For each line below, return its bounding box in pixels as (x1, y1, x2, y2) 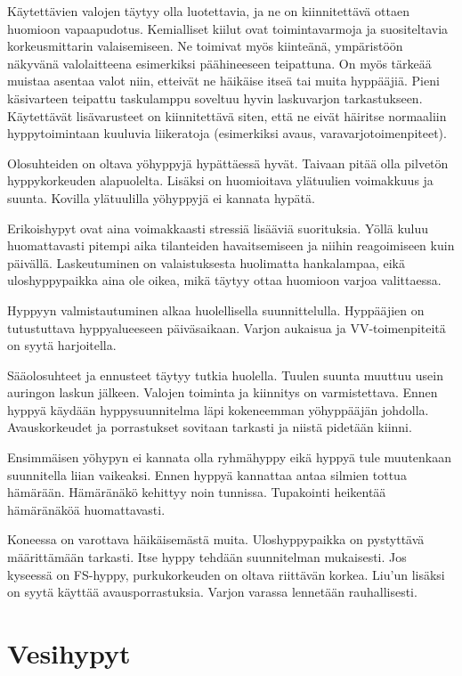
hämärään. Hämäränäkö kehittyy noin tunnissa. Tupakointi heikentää (7, 483, 386, 501)
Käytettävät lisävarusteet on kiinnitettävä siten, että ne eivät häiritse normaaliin (7, 106, 447, 125)
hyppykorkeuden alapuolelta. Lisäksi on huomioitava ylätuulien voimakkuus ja (7, 171, 434, 190)
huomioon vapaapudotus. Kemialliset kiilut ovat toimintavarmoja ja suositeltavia (7, 19, 449, 37)
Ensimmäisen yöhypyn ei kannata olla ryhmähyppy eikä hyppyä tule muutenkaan (7, 448, 451, 467)
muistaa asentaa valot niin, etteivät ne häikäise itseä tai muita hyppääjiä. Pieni (7, 71, 440, 90)
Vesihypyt (7, 635, 131, 671)
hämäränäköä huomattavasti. (7, 500, 166, 518)
